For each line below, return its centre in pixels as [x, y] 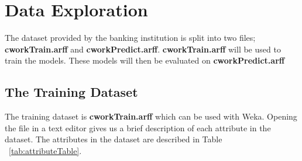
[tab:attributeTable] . [45, 150]
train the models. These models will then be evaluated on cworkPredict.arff [145, 60]
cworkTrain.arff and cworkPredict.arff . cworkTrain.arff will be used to [143, 49]
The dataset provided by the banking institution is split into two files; [130, 38]
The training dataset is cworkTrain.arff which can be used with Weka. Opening [151, 116]
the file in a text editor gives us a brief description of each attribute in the [138, 127]
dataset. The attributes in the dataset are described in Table [114, 139]
